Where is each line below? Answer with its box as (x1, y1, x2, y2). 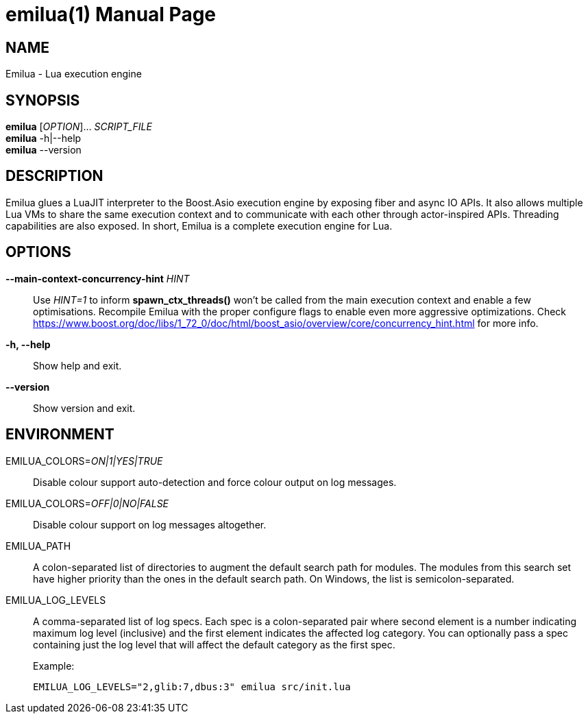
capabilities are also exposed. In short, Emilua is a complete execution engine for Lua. (5, 219, 393, 232)
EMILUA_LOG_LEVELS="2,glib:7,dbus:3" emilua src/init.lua (33, 681, 351, 692)
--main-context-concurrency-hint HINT (5, 272, 190, 284)
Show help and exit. (33, 359, 122, 371)
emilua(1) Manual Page (5, 3, 217, 26)
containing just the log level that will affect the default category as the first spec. (33, 638, 395, 650)
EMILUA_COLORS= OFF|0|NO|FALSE (5, 497, 169, 509)
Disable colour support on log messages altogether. (33, 518, 267, 531)
